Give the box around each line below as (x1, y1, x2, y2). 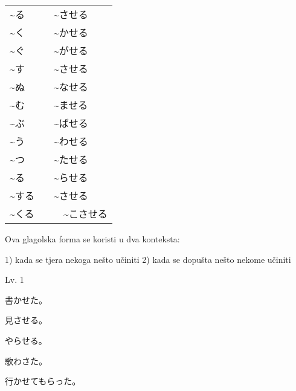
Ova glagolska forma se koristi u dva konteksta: (5, 233, 180, 245)
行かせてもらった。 (5, 375, 81, 387)
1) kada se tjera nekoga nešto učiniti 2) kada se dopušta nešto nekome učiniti (5, 253, 291, 265)
